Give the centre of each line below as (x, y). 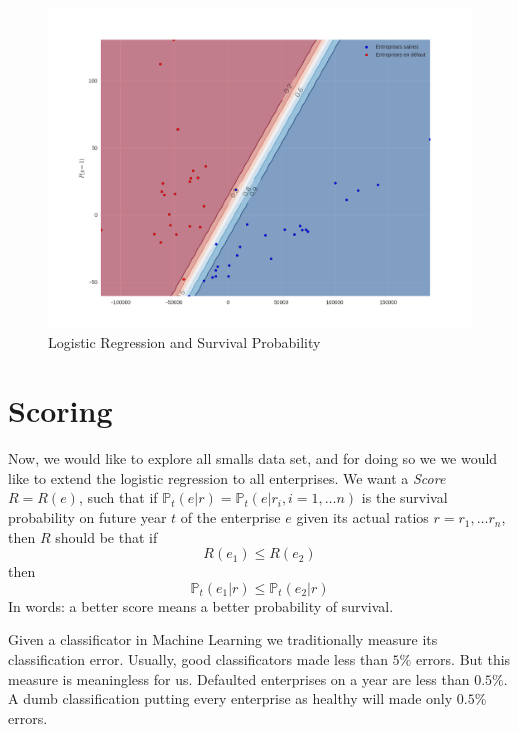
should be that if (106, 536)
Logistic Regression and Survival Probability (184, 341)
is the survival (404, 497)
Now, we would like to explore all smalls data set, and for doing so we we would (253, 458)
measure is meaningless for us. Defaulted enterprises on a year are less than (239, 678)
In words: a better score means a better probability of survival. (201, 605)
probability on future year (87, 517)
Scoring (60, 410)
